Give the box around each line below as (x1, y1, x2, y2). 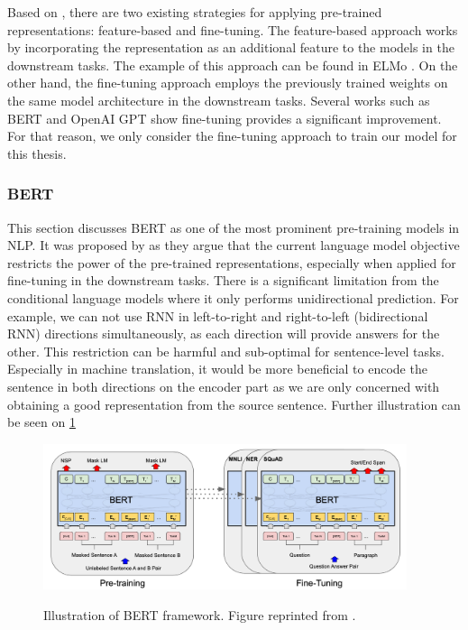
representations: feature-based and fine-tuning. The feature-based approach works (7, 20, 458, 39)
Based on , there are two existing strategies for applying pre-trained (7, 3, 382, 21)
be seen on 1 (7, 412, 76, 431)
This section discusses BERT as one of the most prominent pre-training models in (7, 218, 460, 236)
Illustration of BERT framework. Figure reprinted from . (43, 605, 356, 624)
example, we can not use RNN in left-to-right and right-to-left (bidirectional (7, 306, 428, 325)
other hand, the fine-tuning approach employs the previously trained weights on (7, 73, 448, 92)
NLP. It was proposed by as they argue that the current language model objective (7, 236, 460, 255)
